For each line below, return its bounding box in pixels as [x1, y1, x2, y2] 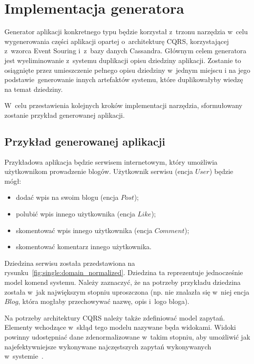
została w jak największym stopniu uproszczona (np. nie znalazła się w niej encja [4, 286, 250, 297]
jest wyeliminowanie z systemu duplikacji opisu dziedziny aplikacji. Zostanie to [4, 55, 241, 65]
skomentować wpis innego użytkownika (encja [16, 225, 152, 235]
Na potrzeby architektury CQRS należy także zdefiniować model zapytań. [4, 312, 225, 322]
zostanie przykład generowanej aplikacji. [4, 109, 125, 120]
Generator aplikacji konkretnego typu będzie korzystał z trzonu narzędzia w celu [4, 26, 248, 37]
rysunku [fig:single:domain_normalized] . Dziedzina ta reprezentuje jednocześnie [4, 267, 243, 278]
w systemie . [4, 351, 43, 361]
